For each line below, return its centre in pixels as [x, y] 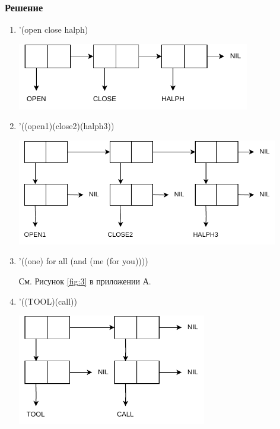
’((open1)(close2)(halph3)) [66, 126]
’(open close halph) [53, 29]
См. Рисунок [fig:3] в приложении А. [85, 281]
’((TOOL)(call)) [48, 301]
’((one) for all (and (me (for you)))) [83, 261]
